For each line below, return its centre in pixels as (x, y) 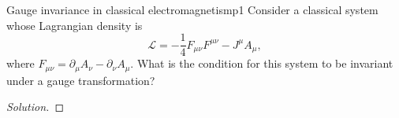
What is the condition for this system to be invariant (265, 63)
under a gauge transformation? (81, 80)
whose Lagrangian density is (75, 25)
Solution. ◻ (35, 107)
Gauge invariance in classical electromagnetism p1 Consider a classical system (192, 9)
